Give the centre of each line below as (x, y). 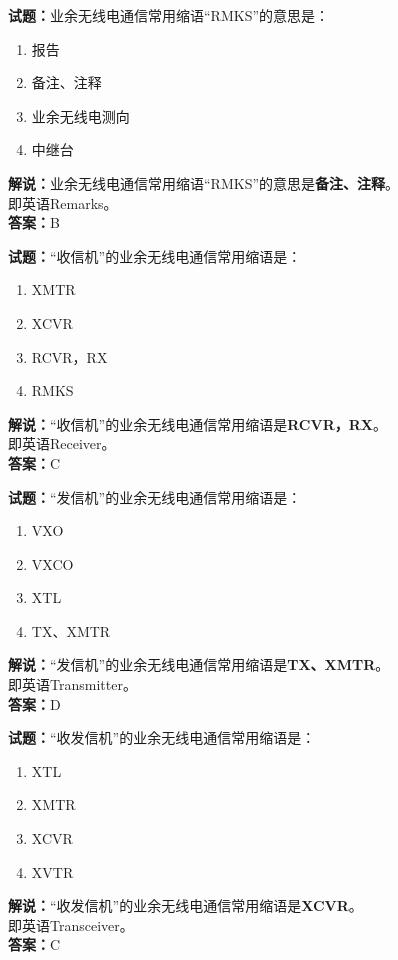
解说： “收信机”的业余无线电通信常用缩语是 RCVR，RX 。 (197, 423)
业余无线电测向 (80, 115)
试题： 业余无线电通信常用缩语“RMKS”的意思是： (169, 15)
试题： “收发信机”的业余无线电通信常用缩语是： (162, 737)
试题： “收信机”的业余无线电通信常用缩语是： (155, 255)
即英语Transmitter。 (72, 684)
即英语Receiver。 (62, 443)
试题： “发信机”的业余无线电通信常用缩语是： (155, 496)
